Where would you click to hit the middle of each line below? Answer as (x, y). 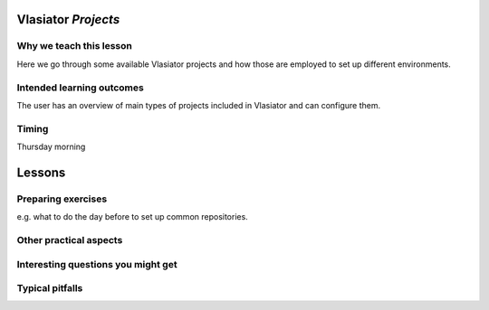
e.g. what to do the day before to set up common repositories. (132, 217)
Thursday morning (51, 147)
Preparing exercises (62, 199)
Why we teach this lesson (75, 46)
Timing (33, 128)
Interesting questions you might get (97, 264)
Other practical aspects (70, 240)
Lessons (41, 172)
